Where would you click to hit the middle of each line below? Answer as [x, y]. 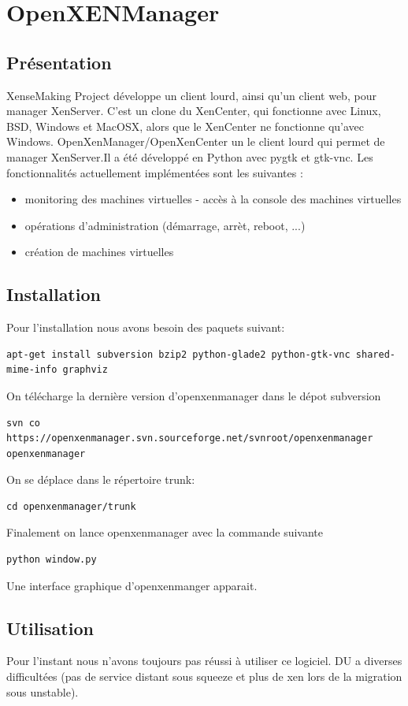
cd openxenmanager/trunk [71, 506]
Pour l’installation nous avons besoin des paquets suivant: [146, 327]
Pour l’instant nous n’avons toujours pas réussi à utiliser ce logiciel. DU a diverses [204, 661]
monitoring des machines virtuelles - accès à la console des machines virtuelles [213, 199]
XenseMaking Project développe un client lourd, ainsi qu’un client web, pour [191, 95]
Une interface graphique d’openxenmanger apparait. [132, 585]
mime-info [32, 370]
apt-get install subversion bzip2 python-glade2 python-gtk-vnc [178, 354]
